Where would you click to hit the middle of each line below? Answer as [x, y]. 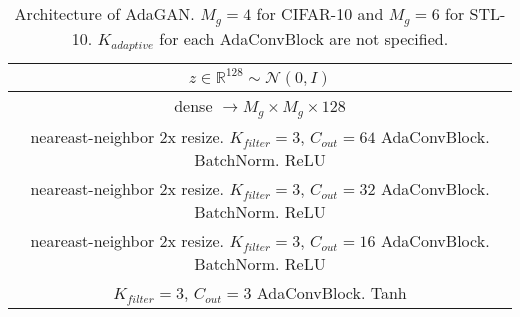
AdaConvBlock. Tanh [331, 292]
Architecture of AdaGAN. [104, 13]
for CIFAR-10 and [320, 13]
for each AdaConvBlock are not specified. [304, 38]
